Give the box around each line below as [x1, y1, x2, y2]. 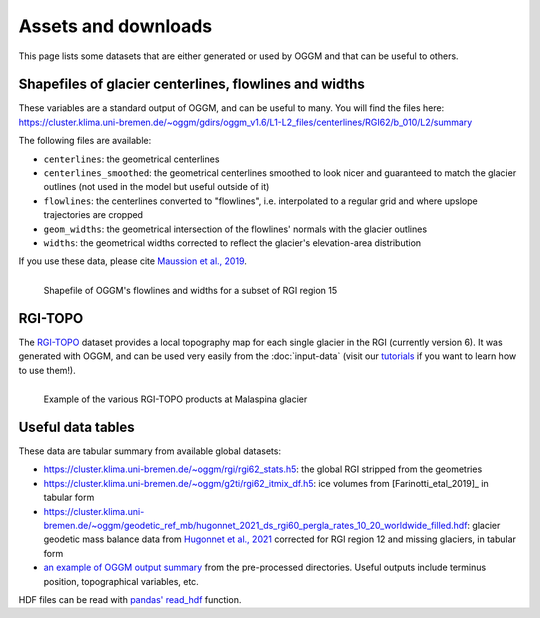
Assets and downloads [18, 15, 213, 37]
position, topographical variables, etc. [43, 575, 199, 587]
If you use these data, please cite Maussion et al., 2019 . [18, 255, 247, 267]
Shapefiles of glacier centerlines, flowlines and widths [18, 76, 365, 93]
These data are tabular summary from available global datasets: [18, 445, 282, 457]
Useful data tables [18, 418, 135, 435]
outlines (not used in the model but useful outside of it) [43, 181, 270, 193]
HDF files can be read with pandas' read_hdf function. [18, 593, 242, 605]
